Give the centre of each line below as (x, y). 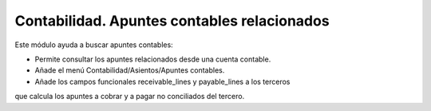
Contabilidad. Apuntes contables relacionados (172, 21)
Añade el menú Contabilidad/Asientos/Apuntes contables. (130, 70)
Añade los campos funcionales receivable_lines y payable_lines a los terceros (162, 81)
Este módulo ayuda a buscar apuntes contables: (94, 45)
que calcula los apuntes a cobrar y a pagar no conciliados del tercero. (130, 97)
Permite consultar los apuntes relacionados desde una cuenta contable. (153, 59)
